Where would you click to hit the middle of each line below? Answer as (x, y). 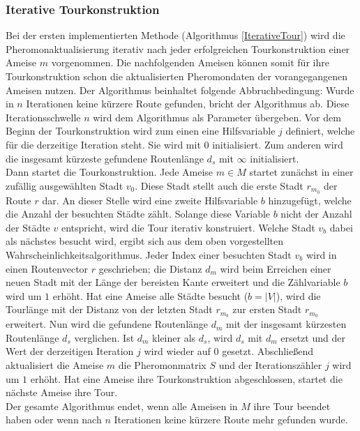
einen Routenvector (47, 268)
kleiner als (174, 337)
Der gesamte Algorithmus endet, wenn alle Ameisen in (122, 406)
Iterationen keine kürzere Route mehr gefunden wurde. (231, 419)
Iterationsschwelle (43, 117)
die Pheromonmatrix (162, 365)
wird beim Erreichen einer (276, 268)
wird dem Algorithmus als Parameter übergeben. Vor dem (217, 117)
